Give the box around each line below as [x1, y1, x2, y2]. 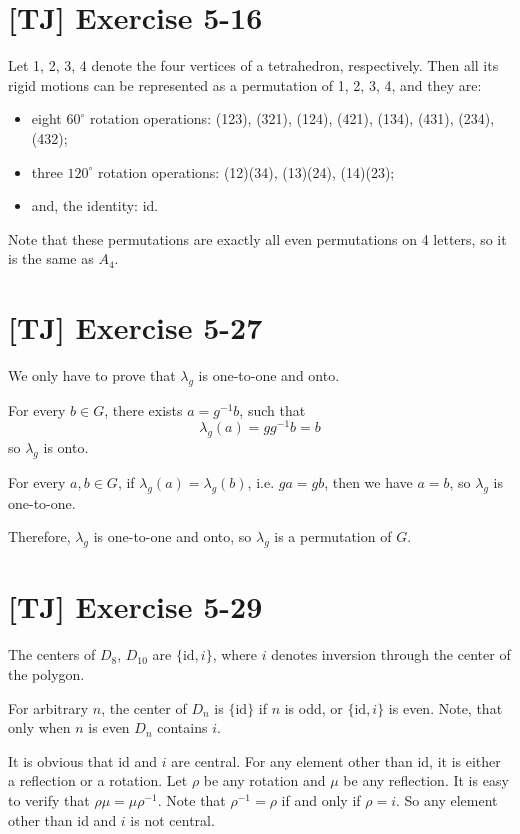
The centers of [8, 644, 96, 665]
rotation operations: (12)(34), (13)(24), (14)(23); [98, 161, 395, 182]
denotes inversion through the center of [271, 644, 511, 665]
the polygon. [8, 663, 85, 684]
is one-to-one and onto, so [93, 526, 252, 547]
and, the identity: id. [31, 195, 159, 216]
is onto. [43, 437, 89, 458]
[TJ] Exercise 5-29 [8, 586, 263, 627]
